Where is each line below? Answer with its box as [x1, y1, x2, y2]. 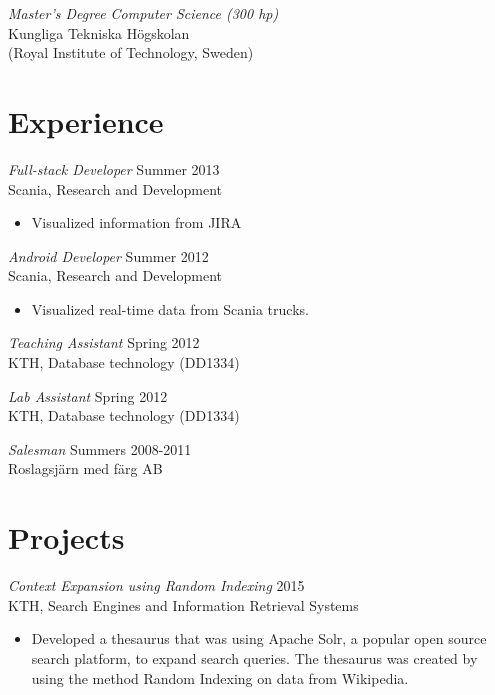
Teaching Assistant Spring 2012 [8, 332, 200, 353]
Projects [8, 517, 125, 558]
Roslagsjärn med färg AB [8, 458, 163, 479]
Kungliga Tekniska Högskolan [8, 22, 190, 43]
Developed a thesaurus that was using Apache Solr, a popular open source [31, 628, 487, 649]
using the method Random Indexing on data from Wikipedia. [31, 667, 409, 688]
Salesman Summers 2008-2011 [8, 438, 192, 459]
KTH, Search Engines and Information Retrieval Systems [8, 594, 359, 615]
